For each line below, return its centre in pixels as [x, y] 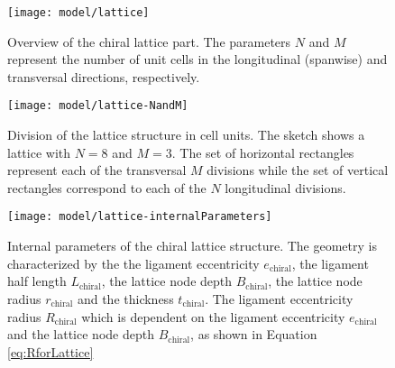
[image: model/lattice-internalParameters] [140, 217]
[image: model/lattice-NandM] [98, 106]
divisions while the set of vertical [298, 170]
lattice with [39, 152]
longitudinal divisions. [285, 187]
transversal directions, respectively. [104, 76]
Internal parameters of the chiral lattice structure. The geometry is [192, 246]
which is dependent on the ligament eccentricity [213, 316]
